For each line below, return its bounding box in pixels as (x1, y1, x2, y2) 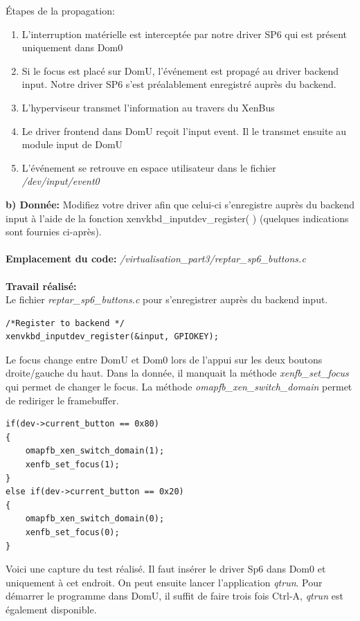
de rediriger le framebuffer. (6, 393, 119, 407)
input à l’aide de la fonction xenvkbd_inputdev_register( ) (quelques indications (6, 210, 349, 225)
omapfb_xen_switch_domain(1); (25, 446, 165, 456)
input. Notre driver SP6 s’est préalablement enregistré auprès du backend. (21, 77, 336, 91)
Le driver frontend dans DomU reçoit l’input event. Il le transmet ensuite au (21, 123, 347, 138)
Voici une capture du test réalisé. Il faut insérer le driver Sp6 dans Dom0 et (6, 561, 326, 576)
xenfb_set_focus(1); (25, 460, 120, 470)
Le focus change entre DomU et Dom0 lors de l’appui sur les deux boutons (6, 352, 323, 366)
